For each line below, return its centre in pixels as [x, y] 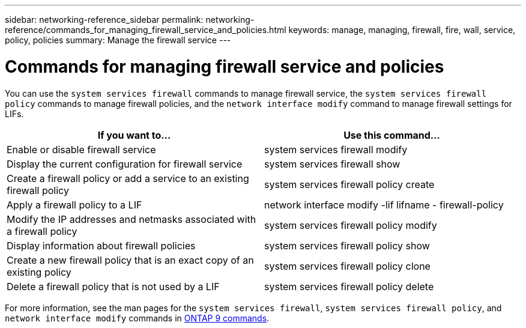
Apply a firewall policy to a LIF [74, 205]
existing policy [39, 272]
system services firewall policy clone [347, 266]
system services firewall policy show [347, 245]
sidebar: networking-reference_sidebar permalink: [104, 20]
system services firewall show [332, 164]
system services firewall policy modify [351, 225]
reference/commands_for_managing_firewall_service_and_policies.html [146, 30]
